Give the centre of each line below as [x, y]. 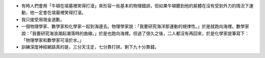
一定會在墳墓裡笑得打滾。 [60, 13]
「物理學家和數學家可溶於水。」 [53, 40]
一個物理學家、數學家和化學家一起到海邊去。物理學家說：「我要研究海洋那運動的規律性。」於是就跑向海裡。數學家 [135, 27]
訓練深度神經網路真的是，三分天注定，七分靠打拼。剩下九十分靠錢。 [90, 47]
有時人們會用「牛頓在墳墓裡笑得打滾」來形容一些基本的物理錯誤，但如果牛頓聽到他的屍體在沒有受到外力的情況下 [135, 6]
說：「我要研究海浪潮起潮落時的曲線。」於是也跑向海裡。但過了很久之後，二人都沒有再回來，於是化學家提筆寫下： [135, 33]
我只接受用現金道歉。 [43, 19]
